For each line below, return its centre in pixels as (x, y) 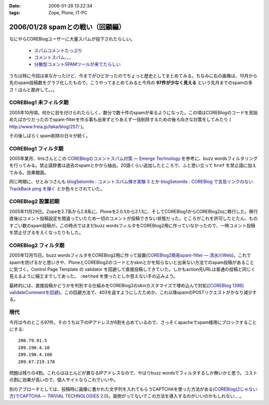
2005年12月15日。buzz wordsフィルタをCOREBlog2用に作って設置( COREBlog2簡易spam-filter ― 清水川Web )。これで (130, 255)
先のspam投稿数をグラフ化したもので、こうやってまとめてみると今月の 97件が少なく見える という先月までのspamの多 (131, 83)
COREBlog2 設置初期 (34, 201)
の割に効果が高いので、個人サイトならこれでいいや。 (64, 380)
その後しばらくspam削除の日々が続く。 (50, 135)
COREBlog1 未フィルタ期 (39, 102)
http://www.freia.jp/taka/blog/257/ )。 (48, 126)
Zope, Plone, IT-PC (68, 13)
